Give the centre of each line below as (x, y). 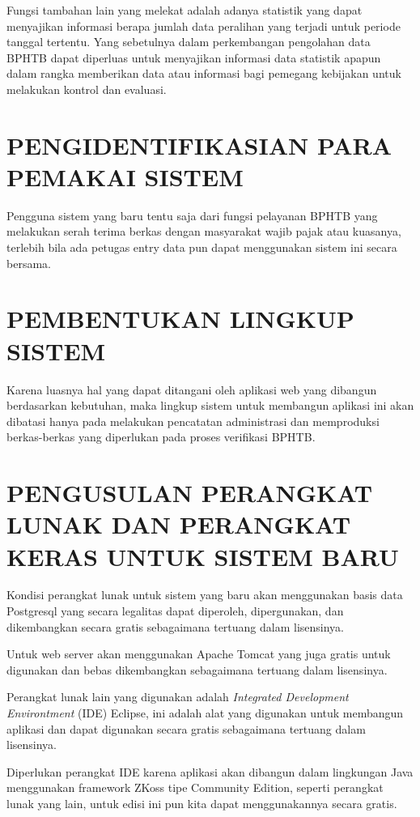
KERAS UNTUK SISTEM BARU (203, 556)
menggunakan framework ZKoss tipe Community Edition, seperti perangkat (195, 787)
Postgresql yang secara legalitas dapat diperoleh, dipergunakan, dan (175, 611)
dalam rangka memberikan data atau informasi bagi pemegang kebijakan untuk (204, 73)
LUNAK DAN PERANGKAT (179, 524)
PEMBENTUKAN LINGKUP (180, 319)
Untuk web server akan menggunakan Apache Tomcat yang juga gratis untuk (199, 654)
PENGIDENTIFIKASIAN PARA (199, 145)
